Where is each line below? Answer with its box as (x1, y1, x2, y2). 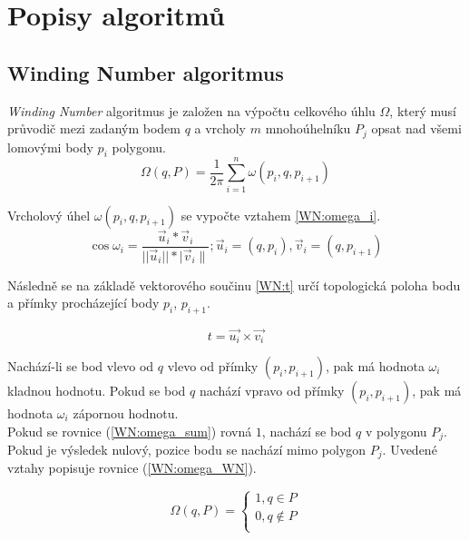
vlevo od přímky (167, 356, 259, 375)
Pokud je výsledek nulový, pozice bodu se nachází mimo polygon (7, 440, 366, 458)
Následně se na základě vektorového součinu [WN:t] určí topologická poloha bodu (7, 275, 461, 294)
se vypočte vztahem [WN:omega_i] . (181, 205, 381, 224)
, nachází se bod (261, 421, 352, 440)
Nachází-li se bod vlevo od (7, 356, 154, 375)
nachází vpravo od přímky (199, 380, 345, 399)
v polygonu (365, 421, 427, 440)
